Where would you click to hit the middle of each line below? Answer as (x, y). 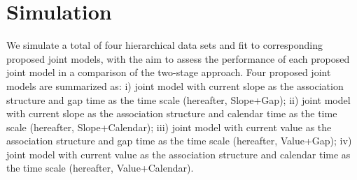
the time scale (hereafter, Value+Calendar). (100, 168)
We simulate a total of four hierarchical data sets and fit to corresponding (165, 45)
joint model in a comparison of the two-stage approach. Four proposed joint (169, 72)
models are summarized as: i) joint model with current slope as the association (175, 85)
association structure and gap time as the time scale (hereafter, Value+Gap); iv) (179, 141)
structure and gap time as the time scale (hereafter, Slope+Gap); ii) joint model (178, 99)
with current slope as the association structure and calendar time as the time (172, 113)
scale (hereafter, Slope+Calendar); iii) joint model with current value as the (169, 127)
